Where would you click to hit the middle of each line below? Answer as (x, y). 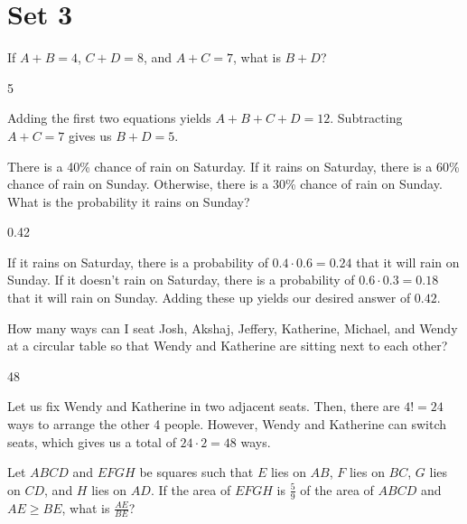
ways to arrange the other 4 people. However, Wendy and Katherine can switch (227, 424)
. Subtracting (366, 118)
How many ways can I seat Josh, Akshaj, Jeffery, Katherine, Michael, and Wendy (233, 327)
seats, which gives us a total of (92, 441)
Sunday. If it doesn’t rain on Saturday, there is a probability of (181, 280)
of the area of (337, 489)
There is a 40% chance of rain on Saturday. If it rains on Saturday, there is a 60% (233, 166)
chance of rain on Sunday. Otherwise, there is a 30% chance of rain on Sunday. (225, 184)
